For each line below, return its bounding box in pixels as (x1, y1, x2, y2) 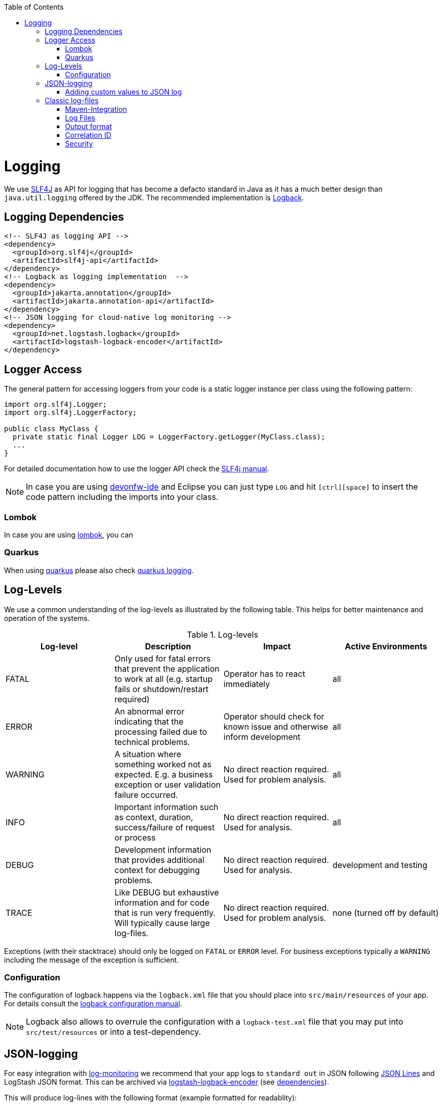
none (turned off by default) (332, 907, 439, 918)
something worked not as (114, 759, 212, 769)
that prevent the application (114, 663, 219, 674)
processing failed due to (114, 726, 207, 737)
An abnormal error (114, 706, 184, 716)
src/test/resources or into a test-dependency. (26, 1027, 201, 1037)
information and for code (114, 897, 209, 908)
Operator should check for (224, 711, 325, 722)
